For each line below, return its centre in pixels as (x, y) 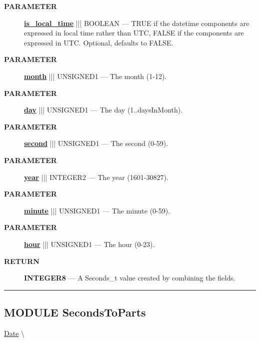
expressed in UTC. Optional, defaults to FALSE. (99, 42)
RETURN (22, 261)
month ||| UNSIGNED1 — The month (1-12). (95, 76)
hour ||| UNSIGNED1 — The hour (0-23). (89, 244)
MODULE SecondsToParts (75, 312)
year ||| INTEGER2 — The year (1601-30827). (96, 177)
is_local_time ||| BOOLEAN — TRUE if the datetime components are (137, 23)
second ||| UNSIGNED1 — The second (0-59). (96, 143)
